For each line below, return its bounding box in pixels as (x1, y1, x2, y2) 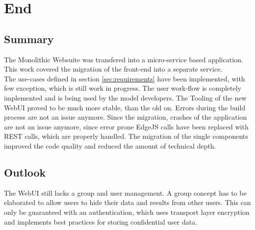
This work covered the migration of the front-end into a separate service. (4, 64, 223, 74)
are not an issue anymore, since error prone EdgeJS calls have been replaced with (4, 121, 249, 131)
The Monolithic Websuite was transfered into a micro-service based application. (4, 54, 243, 64)
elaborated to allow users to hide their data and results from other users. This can (4, 197, 251, 207)
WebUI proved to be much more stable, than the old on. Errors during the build (4, 102, 246, 112)
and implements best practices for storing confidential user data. (4, 216, 198, 227)
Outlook (4, 164, 46, 179)
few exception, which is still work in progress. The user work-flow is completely (4, 83, 241, 93)
